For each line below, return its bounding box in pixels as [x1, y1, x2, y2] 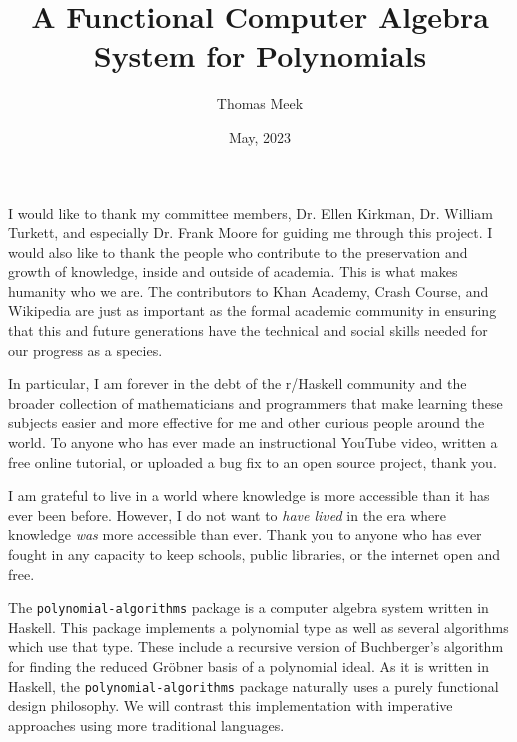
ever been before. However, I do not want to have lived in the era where [8, 504, 446, 525]
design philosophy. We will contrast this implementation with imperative [8, 695, 453, 716]
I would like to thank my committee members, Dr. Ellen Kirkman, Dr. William [8, 202, 493, 223]
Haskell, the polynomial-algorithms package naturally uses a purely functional [8, 675, 499, 696]
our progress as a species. [8, 339, 163, 360]
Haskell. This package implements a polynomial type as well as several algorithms [8, 616, 509, 637]
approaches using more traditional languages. [8, 714, 285, 735]
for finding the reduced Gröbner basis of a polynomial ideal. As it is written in [8, 656, 489, 677]
